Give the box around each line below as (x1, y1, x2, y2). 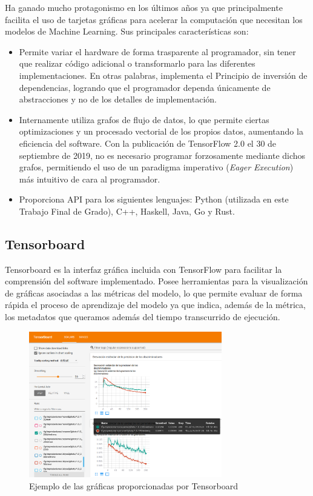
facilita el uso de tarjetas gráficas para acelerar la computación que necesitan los (5, 13, 303, 25)
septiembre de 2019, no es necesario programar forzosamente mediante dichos (19, 149, 306, 161)
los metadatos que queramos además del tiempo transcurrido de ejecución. (5, 310, 280, 323)
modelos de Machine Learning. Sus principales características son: (5, 25, 249, 38)
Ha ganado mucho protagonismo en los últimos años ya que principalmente (5, 1, 283, 13)
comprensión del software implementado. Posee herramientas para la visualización (5, 275, 308, 287)
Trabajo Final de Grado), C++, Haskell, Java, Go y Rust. (19, 204, 235, 217)
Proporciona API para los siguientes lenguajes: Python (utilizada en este (19, 193, 289, 206)
